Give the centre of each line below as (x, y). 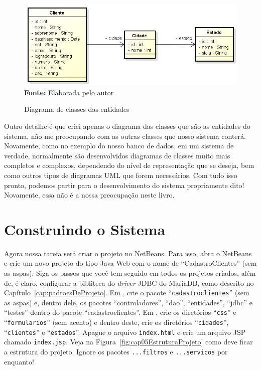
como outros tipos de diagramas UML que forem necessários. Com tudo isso (121, 175)
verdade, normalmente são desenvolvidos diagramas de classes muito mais (117, 155)
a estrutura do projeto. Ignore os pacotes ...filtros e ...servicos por (116, 352)
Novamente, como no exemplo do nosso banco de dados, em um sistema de (119, 146)
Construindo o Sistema (85, 229)
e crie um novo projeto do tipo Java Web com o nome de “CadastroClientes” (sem (130, 263)
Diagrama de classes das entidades (77, 109)
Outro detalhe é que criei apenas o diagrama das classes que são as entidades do (127, 126)
